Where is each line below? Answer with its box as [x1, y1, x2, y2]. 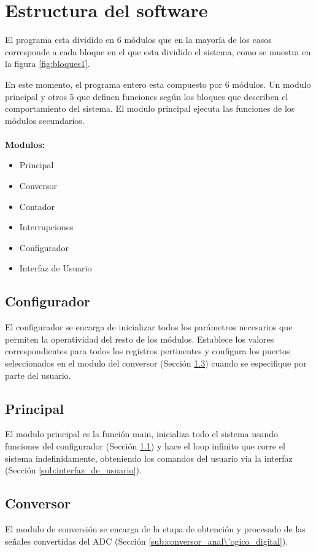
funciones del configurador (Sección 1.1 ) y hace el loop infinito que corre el [5, 440, 285, 452]
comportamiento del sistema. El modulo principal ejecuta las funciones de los [5, 102, 295, 115]
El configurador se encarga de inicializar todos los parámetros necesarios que [5, 321, 293, 333]
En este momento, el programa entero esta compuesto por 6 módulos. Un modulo [5, 77, 311, 90]
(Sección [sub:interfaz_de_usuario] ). [5, 464, 142, 476]
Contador [19, 200, 55, 212]
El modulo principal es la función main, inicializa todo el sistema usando [5, 427, 279, 440]
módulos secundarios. [5, 114, 85, 126]
